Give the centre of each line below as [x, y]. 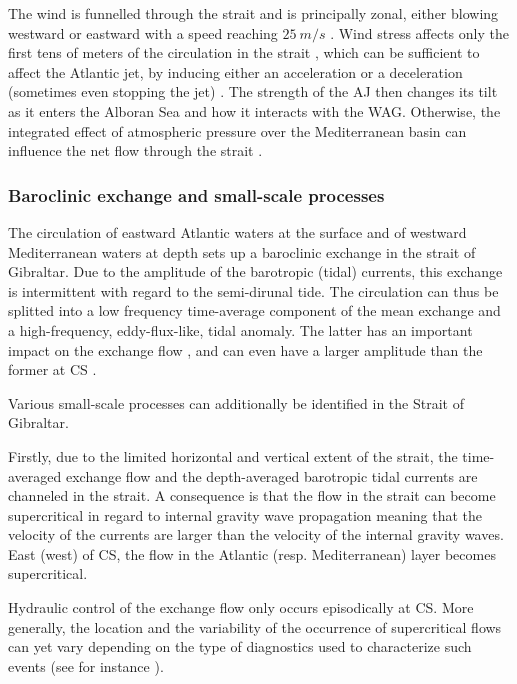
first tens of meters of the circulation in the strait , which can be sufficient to [244, 52]
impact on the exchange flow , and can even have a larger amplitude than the [245, 349]
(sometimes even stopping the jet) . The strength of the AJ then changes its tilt [253, 91]
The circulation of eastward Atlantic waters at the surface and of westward [237, 231]
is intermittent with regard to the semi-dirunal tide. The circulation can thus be [253, 290]
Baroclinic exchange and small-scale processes [196, 194]
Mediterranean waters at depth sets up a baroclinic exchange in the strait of [242, 251]
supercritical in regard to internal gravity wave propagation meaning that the [245, 514]
